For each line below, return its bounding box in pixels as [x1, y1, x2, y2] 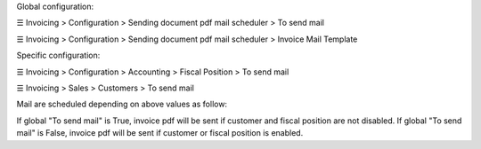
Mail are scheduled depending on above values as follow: [16, 98, 227, 110]
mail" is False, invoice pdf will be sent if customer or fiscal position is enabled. [16, 128, 304, 138]
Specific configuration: [16, 50, 101, 61]
